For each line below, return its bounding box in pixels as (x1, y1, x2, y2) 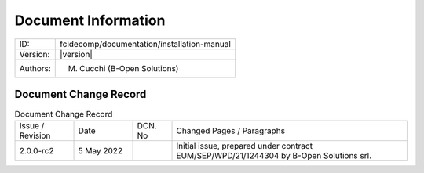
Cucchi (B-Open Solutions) (79, 63, 179, 74)
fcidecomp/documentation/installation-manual (60, 38, 232, 49)
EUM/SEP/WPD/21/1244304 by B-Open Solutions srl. (176, 150, 372, 161)
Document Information (14, 12, 166, 29)
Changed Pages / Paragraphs (176, 125, 286, 136)
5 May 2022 (78, 146, 123, 157)
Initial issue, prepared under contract (176, 141, 313, 152)
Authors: (19, 63, 51, 74)
